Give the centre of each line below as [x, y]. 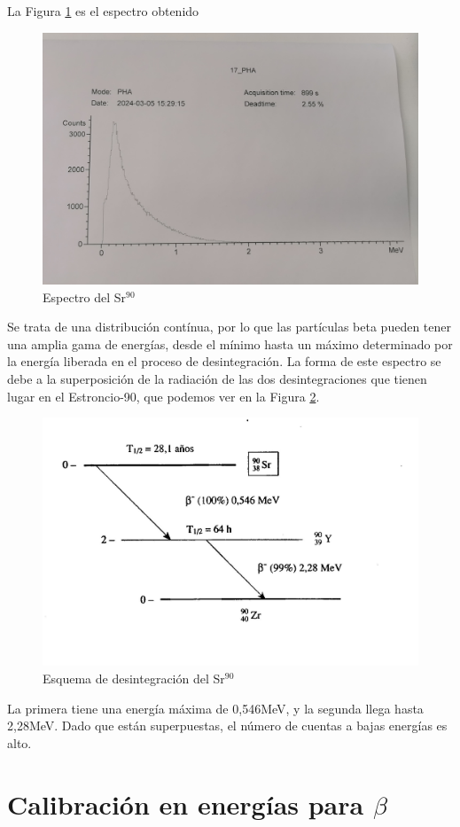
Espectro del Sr [85, 296]
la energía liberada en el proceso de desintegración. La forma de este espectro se [224, 361]
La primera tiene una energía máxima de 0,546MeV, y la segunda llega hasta [215, 708]
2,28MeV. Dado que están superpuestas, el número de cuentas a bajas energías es [227, 726]
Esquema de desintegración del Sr [134, 678]
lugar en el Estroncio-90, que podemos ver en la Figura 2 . [164, 396]
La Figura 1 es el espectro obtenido [103, 11]
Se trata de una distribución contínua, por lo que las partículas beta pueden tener [229, 327]
